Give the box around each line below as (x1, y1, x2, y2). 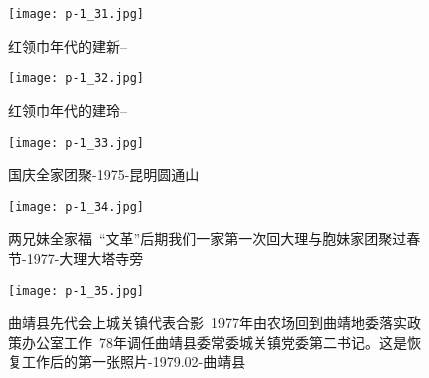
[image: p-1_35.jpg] (8, 283, 145, 298)
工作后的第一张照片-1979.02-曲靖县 (21, 351, 246, 372)
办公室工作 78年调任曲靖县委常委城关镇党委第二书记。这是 (21, 331, 407, 352)
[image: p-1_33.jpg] (8, 135, 145, 150)
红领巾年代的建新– (8, 35, 127, 56)
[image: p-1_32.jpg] (8, 71, 145, 86)
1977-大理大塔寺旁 (26, 248, 144, 268)
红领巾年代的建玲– (8, 99, 127, 120)
